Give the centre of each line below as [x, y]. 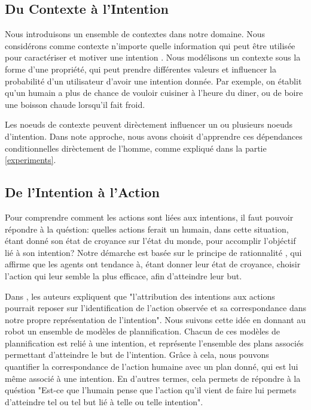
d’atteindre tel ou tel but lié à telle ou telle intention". [104, 401]
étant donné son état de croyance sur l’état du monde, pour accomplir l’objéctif [150, 241]
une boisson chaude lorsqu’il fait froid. [75, 104]
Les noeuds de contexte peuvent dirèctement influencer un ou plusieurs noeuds [149, 124]
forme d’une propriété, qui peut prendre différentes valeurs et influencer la [141, 69]
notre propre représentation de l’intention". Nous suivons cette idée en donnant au [155, 319]
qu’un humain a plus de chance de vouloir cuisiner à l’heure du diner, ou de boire [154, 93]
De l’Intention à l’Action [82, 192]
